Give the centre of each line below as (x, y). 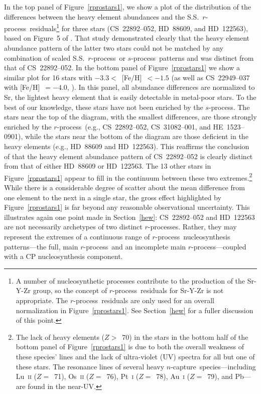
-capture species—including (213, 366)
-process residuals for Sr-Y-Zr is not (168, 290)
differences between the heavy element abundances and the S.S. (102, 16)
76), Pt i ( (123, 376)
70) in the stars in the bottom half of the (185, 337)
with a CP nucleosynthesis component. (63, 256)
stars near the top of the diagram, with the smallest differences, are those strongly (130, 117)
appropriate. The (42, 300)
